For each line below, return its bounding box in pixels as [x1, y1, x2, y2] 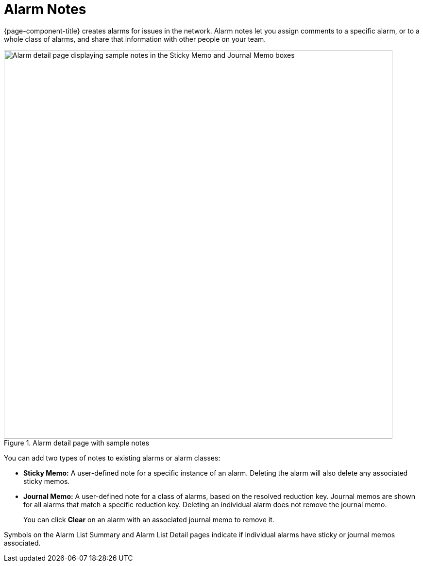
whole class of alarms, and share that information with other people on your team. [4, 34, 266, 43]
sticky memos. [23, 477, 70, 485]
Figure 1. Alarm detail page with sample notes [4, 438, 150, 447]
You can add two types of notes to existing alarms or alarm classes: [4, 453, 220, 462]
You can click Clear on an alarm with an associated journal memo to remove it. [23, 515, 274, 524]
